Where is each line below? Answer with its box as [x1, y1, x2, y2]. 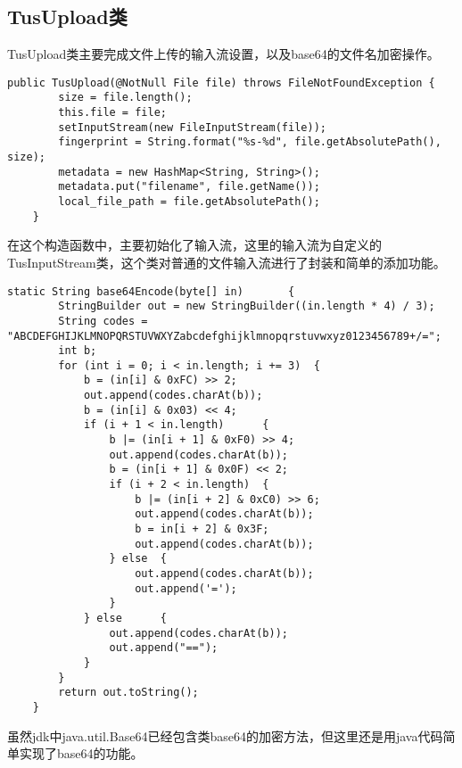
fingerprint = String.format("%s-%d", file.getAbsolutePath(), [58, 136, 441, 149]
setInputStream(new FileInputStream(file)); [58, 120, 326, 134]
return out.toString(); [58, 686, 199, 699]
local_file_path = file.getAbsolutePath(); [58, 195, 320, 209]
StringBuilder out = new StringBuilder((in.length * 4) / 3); [58, 300, 435, 313]
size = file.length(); [58, 91, 193, 104]
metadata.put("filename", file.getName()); [58, 180, 320, 194]
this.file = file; [58, 106, 167, 120]
